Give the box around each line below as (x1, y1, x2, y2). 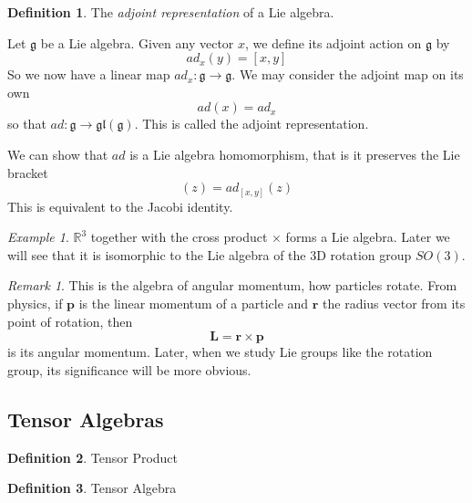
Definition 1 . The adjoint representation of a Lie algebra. (7, 3, 334, 21)
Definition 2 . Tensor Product (7, 447, 179, 466)
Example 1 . (7, 227, 69, 246)
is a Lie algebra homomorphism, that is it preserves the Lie (129, 144, 460, 163)
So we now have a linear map (7, 65, 170, 84)
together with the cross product (90, 227, 268, 246)
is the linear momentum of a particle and (78, 294, 309, 313)
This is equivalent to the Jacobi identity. (7, 196, 233, 215)
